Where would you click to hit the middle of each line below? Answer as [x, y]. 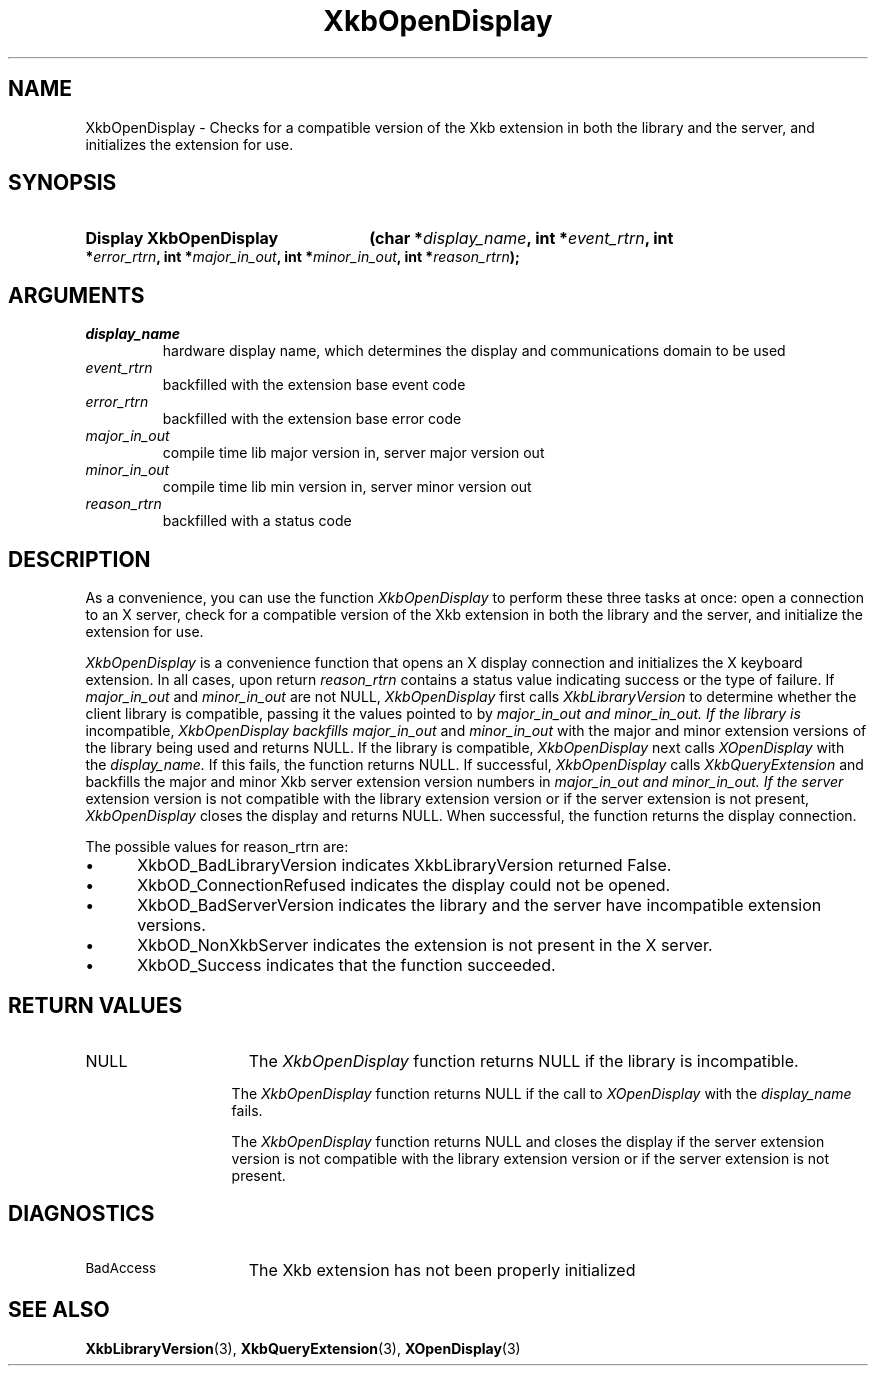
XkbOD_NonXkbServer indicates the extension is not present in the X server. [425, 945]
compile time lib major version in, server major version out [353, 453]
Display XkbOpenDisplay [182, 238]
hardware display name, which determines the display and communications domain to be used [474, 351]
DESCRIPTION [79, 559]
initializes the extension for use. [189, 144]
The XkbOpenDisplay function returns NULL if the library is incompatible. [523, 1060]
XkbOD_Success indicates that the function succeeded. [346, 965]
